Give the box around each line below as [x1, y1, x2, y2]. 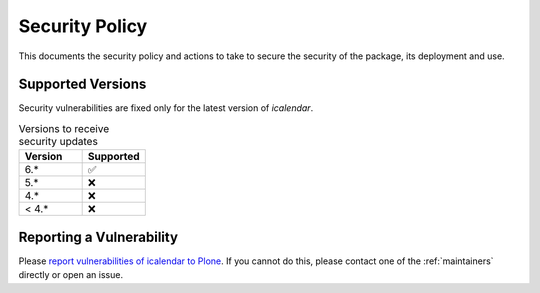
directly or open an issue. [18, 269, 124, 281]
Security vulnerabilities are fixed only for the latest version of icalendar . [18, 102, 314, 114]
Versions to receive [18, 122, 110, 136]
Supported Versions [18, 76, 147, 93]
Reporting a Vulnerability [18, 228, 179, 245]
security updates [18, 135, 99, 149]
